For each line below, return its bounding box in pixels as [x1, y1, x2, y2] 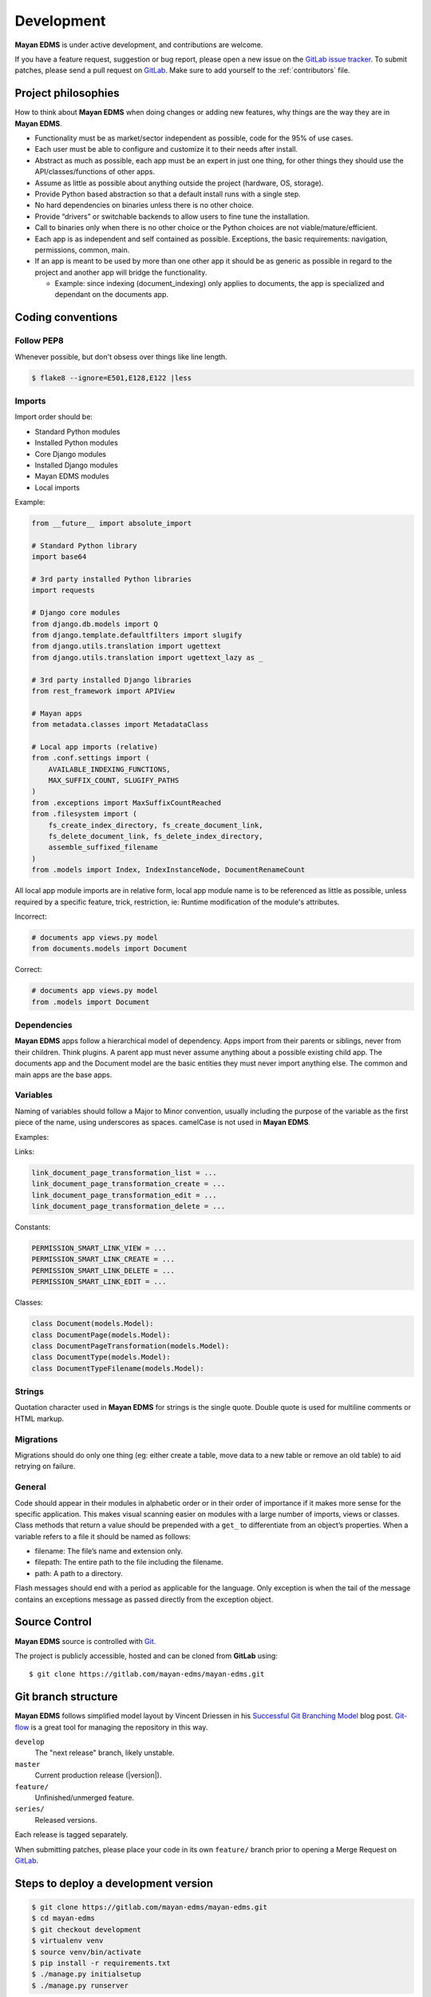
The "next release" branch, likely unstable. [34, 1748, 175, 1757]
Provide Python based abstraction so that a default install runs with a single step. [34, 189, 301, 199]
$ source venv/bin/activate [31, 1947, 141, 1956]
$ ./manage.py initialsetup [31, 1970, 141, 1979]
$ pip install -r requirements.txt [31, 1958, 171, 1967]
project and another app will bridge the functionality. [34, 268, 208, 277]
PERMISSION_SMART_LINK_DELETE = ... [31, 1266, 176, 1275]
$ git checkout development [31, 1925, 141, 1934]
